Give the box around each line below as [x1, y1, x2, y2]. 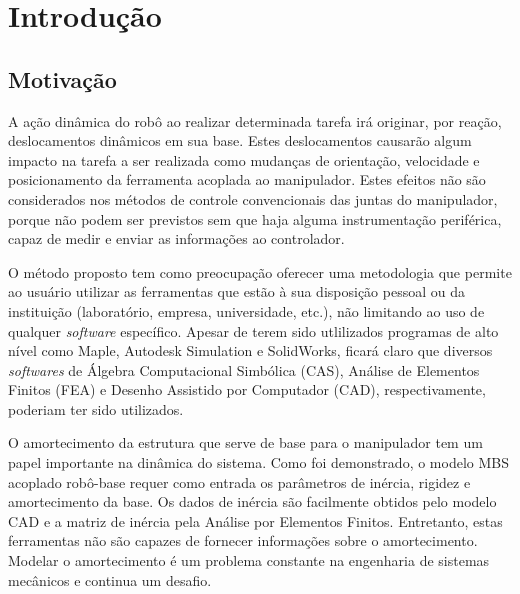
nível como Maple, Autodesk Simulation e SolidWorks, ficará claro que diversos [8, 340, 493, 361]
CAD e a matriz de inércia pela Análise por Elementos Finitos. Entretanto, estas [8, 510, 503, 531]
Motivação [8, 63, 117, 94]
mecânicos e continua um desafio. [8, 569, 212, 590]
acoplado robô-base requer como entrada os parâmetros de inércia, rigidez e [8, 471, 471, 492]
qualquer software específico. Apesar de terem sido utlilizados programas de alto [8, 320, 499, 341]
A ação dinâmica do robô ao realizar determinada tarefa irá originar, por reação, [8, 110, 502, 131]
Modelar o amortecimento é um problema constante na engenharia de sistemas [8, 550, 490, 571]
